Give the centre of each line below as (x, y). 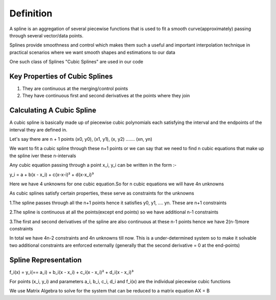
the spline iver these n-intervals (43, 156)
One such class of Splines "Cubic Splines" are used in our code (76, 62)
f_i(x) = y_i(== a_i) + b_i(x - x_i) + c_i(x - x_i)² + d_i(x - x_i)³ (72, 272)
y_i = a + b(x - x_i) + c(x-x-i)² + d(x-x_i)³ (52, 175)
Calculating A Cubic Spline (53, 110)
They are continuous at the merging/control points (75, 89)
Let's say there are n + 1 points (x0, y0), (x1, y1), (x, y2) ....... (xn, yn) (81, 139)
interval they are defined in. (38, 130)
